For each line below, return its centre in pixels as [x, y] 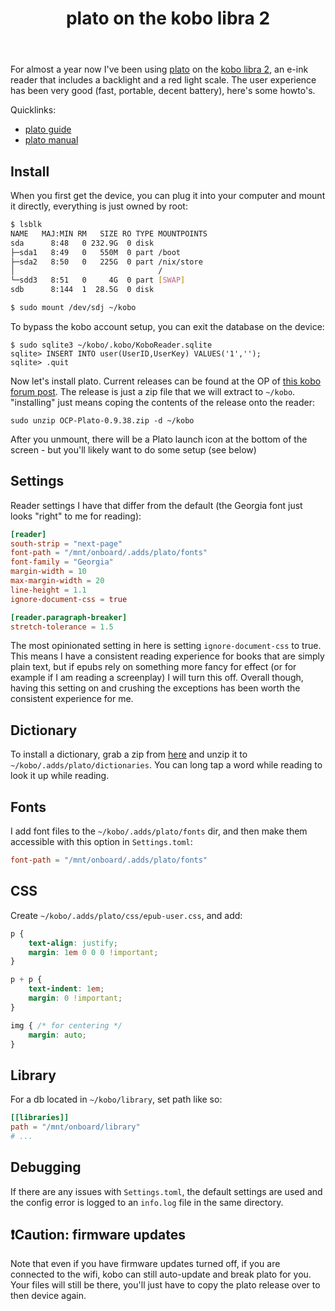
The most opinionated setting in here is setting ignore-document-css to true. [166, 646]
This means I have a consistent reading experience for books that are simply [167, 656]
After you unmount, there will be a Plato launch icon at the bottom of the [159, 439]
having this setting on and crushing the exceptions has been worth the [155, 688]
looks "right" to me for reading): [76, 516]
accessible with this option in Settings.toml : [101, 842]
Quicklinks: [33, 110]
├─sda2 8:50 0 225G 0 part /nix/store [106, 262]
